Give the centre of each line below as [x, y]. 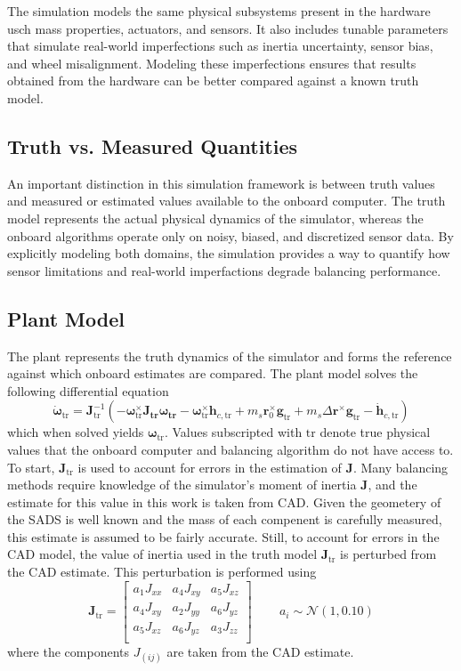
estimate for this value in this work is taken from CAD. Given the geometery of [224, 501]
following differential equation [88, 390]
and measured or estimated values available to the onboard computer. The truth [226, 201]
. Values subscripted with [233, 432]
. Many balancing [400, 467]
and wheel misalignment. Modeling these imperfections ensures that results [212, 63]
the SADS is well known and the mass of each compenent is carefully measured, [225, 519]
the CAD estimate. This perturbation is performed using [162, 572]
